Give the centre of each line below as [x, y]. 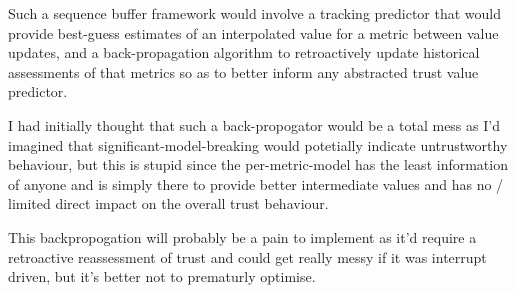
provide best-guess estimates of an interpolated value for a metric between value [253, 32]
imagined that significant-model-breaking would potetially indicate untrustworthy [258, 144]
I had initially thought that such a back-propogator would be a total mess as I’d [254, 124]
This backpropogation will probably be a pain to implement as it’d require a [242, 236]
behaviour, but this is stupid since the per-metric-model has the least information [258, 164]
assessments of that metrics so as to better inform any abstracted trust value [243, 71]
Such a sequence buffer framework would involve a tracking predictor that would [255, 13]
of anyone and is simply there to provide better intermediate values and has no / [256, 183]
